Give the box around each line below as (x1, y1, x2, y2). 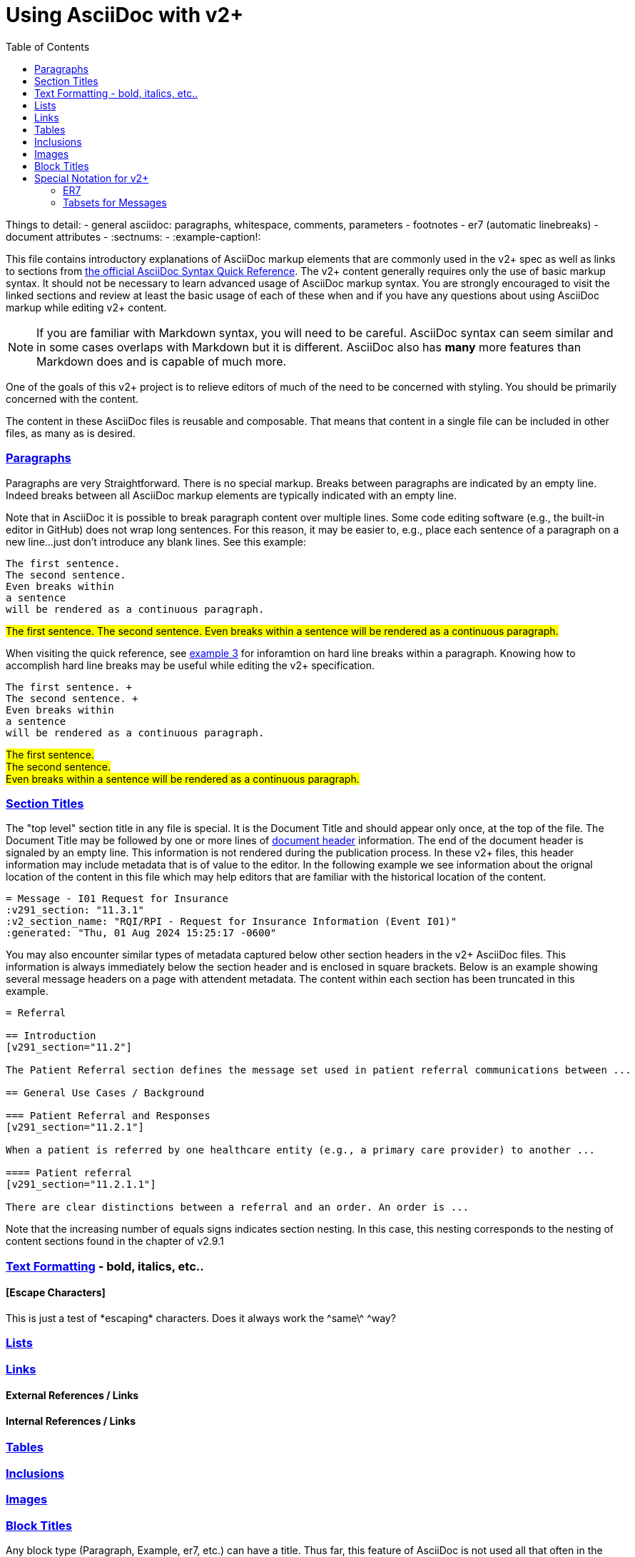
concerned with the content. (6, 392, 139, 405)
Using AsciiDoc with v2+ (6, 3, 244, 27)
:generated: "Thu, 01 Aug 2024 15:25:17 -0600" (6, 927, 277, 939)
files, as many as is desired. (6, 426, 136, 439)
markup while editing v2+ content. (6, 301, 167, 314)
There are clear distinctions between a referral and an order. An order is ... (6, 1201, 469, 1213)
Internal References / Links (6, 1414, 136, 1427)
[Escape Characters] (6, 1286, 106, 1299)
